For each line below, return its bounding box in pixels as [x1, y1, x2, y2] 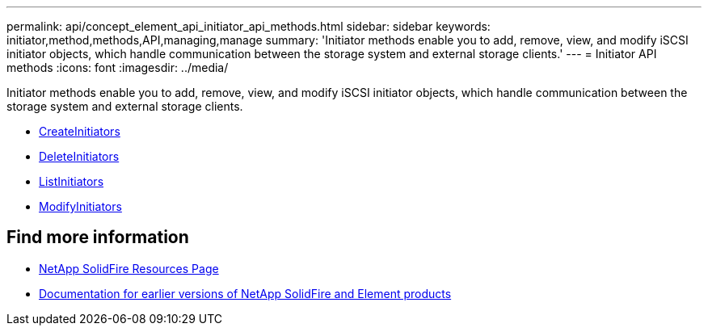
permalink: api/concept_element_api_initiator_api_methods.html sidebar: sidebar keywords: [6, 19, 491, 33]
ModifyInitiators [39, 200, 122, 213]
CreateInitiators [39, 124, 120, 138]
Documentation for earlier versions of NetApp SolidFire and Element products [39, 286, 452, 300]
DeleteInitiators [39, 149, 120, 163]
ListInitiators [39, 174, 104, 188]
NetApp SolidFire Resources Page [39, 261, 219, 275]
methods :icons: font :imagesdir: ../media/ [6, 61, 229, 74]
